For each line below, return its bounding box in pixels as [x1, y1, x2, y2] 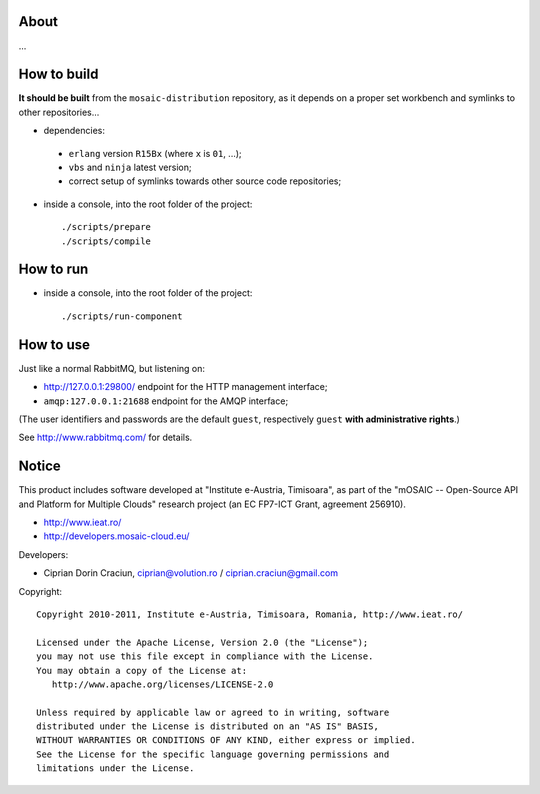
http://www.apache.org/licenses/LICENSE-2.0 [51, 678, 274, 690]
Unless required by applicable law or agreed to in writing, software [36, 706, 390, 718]
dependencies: [43, 125, 105, 137]
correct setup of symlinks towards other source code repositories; [68, 175, 342, 187]
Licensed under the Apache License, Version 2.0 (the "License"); [36, 636, 369, 648]
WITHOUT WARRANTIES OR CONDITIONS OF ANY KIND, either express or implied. [36, 735, 416, 746]
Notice [18, 458, 62, 475]
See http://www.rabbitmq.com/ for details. [18, 431, 193, 444]
